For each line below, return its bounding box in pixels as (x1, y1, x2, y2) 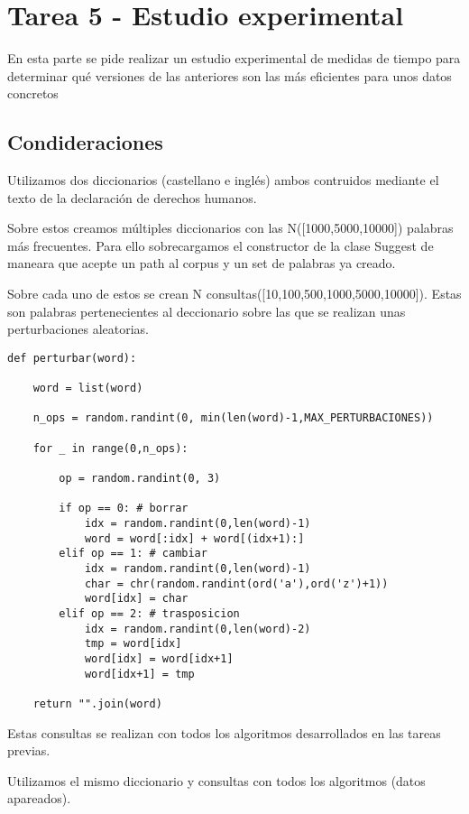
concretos (7, 84, 59, 103)
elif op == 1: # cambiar (59, 547, 207, 560)
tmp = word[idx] (84, 637, 182, 651)
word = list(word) (32, 382, 143, 395)
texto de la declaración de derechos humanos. (7, 188, 257, 207)
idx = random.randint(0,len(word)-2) (84, 622, 311, 635)
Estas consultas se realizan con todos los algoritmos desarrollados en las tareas (7, 723, 441, 742)
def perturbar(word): (7, 351, 137, 365)
